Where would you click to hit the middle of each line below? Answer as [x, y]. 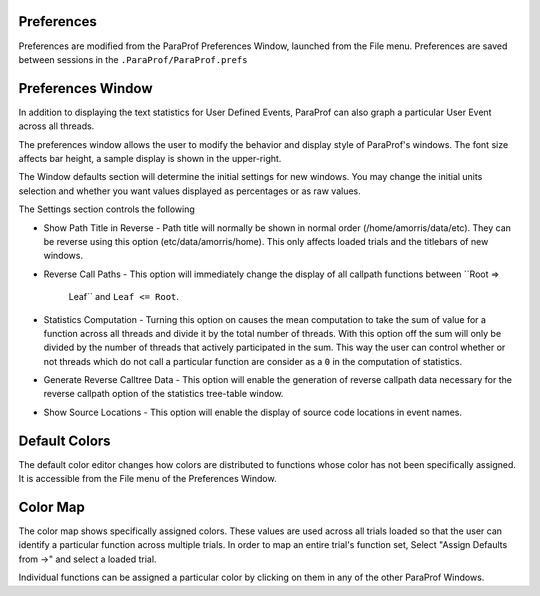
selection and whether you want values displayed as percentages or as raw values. [190, 191]
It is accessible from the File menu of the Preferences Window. [147, 479]
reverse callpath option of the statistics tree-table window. [163, 394]
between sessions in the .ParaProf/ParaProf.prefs [133, 59]
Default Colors [64, 440]
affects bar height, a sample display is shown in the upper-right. [150, 158]
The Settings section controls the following [106, 209]
